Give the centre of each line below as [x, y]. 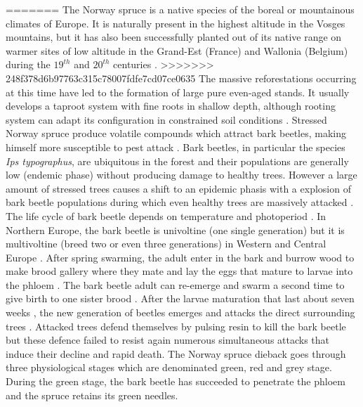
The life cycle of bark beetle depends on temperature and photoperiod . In [166, 215]
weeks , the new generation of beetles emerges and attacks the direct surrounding [180, 312]
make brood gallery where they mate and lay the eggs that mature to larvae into [179, 271]
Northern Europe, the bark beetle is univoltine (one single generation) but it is [175, 230]
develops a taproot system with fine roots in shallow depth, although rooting [171, 106]
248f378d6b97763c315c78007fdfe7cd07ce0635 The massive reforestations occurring [181, 78]
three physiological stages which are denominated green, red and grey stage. [169, 367]
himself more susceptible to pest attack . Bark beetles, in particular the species [176, 147]
